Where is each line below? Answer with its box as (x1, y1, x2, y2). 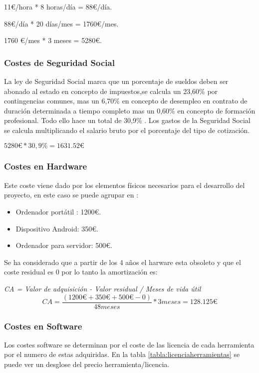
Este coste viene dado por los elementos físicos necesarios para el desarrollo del (4, 179, 245, 190)
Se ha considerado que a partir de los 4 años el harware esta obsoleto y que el (4, 256, 241, 267)
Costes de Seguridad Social (4, 56, 115, 68)
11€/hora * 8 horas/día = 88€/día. (4, 1, 112, 11)
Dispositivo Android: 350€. (15, 223, 98, 233)
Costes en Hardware (4, 160, 87, 172)
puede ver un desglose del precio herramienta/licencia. (4, 359, 170, 369)
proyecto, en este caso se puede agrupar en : (4, 189, 139, 200)
